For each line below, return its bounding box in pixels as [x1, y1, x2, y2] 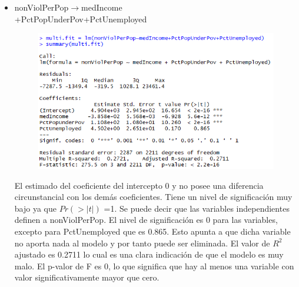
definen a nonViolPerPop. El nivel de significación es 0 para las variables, [14, 213, 278, 226]
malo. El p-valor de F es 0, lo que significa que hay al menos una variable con [14, 259, 294, 272]
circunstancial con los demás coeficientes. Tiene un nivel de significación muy [14, 191, 293, 203]
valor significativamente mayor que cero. [14, 271, 160, 283]
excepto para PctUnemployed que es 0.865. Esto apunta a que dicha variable [14, 225, 291, 237]
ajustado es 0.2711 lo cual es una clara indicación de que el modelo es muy [14, 248, 284, 261]
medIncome [81, 1, 122, 13]
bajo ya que [14, 202, 57, 214]
